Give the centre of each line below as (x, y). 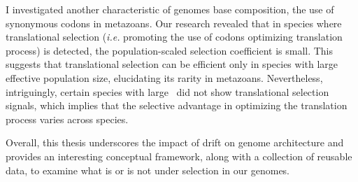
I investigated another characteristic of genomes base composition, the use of (170, 9)
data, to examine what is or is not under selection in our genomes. (148, 170)
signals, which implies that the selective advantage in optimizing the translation (177, 105)
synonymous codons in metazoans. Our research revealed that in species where (174, 23)
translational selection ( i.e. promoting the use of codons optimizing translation (174, 37)
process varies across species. (67, 119)
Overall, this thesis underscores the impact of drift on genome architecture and (175, 142)
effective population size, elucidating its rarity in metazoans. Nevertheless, (164, 77)
